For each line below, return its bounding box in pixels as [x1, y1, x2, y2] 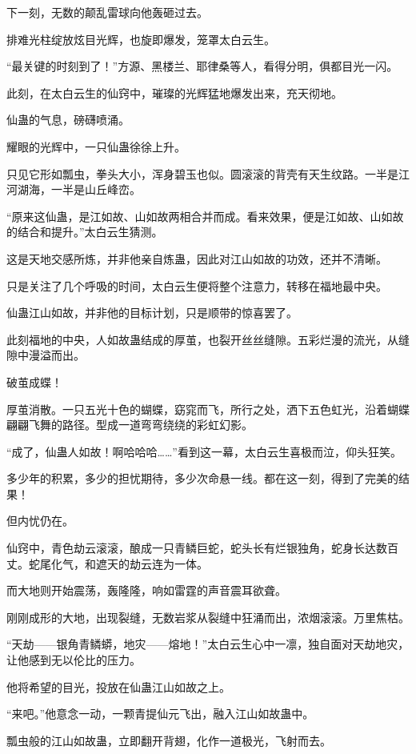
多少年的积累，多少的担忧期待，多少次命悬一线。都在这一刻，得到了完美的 [6, 470, 398, 487]
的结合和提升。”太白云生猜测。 [6, 223, 163, 240]
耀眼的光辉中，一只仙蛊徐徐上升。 [6, 138, 186, 154]
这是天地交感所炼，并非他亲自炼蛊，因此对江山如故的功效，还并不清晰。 [6, 250, 387, 267]
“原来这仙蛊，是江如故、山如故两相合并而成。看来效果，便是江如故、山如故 [6, 207, 404, 224]
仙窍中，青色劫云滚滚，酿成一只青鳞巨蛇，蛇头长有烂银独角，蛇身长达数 [6, 539, 387, 556]
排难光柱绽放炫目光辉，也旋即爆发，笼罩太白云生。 [6, 30, 275, 47]
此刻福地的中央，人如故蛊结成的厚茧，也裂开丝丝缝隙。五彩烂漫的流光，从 [6, 331, 398, 347]
